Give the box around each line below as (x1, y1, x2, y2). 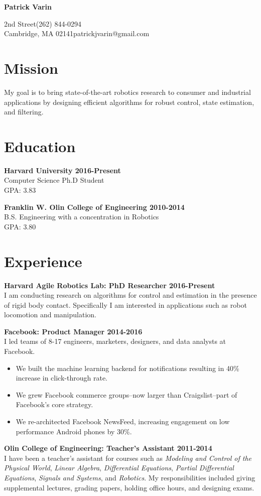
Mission (4, 57, 58, 78)
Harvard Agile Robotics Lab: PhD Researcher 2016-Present (4, 280, 215, 290)
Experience (4, 251, 82, 271)
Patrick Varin (4, 2, 52, 12)
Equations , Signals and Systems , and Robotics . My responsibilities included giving (4, 472, 255, 482)
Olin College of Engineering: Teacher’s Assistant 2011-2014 (4, 443, 212, 453)
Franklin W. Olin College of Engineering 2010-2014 (4, 201, 185, 212)
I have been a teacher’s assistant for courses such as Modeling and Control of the (4, 452, 252, 463)
